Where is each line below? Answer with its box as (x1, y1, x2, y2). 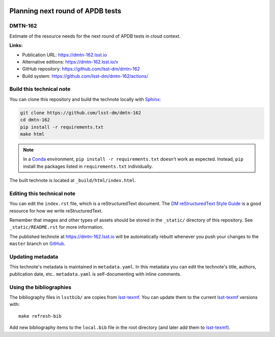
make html (20, 131, 45, 137)
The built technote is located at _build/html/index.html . (9, 177, 136, 183)
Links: (9, 42, 23, 48)
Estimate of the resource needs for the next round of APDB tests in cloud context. (9, 33, 181, 39)
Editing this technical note (9, 190, 76, 197)
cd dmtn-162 (20, 117, 50, 123)
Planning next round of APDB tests (9, 7, 122, 15)
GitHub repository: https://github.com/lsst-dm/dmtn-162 (22, 66, 140, 72)
